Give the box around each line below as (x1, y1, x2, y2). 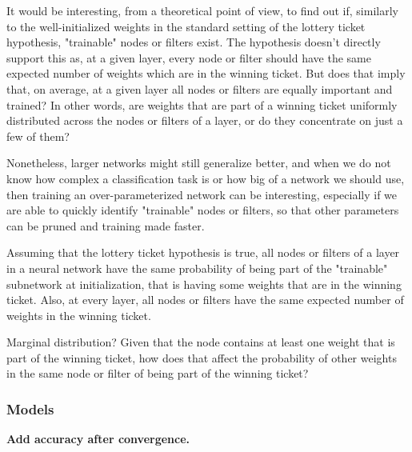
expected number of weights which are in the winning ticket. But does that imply (6, 65, 406, 82)
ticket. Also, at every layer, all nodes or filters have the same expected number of (6, 291, 404, 308)
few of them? (6, 127, 70, 144)
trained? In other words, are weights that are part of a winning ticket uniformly (6, 96, 398, 113)
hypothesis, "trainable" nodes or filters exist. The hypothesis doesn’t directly (6, 34, 381, 50)
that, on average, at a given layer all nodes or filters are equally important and (6, 80, 393, 97)
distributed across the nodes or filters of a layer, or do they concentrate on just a (6, 112, 403, 129)
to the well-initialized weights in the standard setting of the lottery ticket (6, 18, 366, 34)
